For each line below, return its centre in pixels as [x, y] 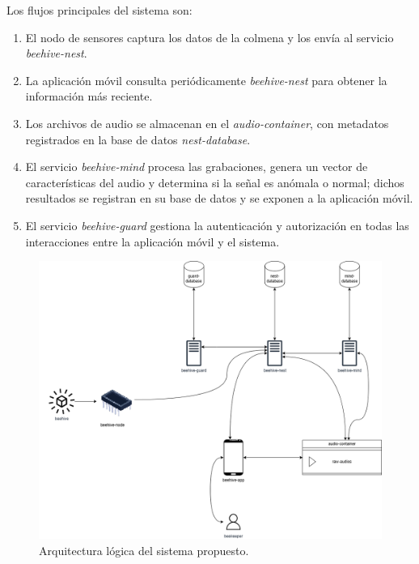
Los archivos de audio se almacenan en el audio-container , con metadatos [207, 123]
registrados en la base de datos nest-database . [138, 139]
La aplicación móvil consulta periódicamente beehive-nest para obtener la [206, 80]
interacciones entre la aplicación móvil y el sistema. [152, 241]
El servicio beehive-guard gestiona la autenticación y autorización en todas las [217, 225]
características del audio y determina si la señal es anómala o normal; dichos [215, 182]
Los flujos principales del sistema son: [99, 10]
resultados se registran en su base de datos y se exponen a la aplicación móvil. [219, 198]
